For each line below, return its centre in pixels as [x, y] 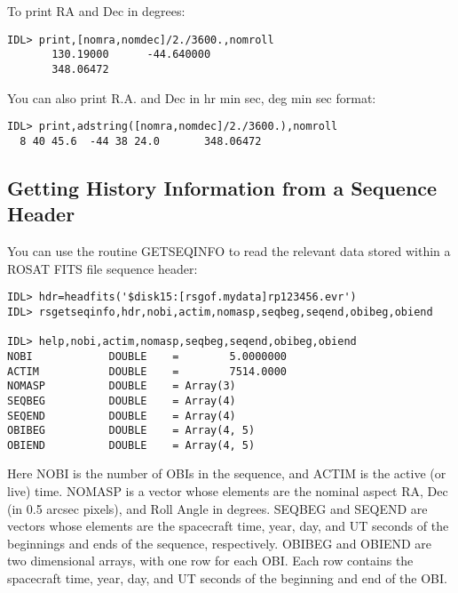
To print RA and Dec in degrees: [96, 11]
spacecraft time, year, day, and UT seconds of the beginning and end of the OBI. [227, 578]
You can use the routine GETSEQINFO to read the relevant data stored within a [229, 251]
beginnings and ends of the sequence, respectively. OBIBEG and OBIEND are [220, 543]
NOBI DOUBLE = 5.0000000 [147, 356]
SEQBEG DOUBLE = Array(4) [122, 401]
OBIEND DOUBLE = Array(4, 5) [131, 445]
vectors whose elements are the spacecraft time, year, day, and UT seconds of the [228, 526]
